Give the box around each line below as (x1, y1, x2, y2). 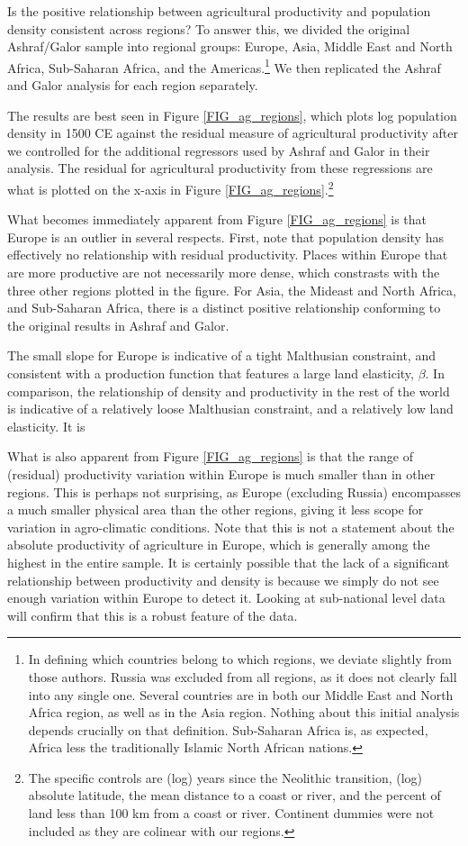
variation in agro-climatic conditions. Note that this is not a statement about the (7, 517, 454, 536)
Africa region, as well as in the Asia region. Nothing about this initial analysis (28, 703, 460, 722)
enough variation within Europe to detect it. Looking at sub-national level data (7, 588, 445, 607)
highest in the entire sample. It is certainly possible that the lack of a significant (7, 552, 450, 571)
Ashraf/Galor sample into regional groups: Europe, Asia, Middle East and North (7, 37, 453, 56)
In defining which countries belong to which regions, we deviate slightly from (28, 650, 452, 669)
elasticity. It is (7, 416, 85, 435)
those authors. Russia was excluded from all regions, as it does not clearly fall (28, 667, 457, 686)
